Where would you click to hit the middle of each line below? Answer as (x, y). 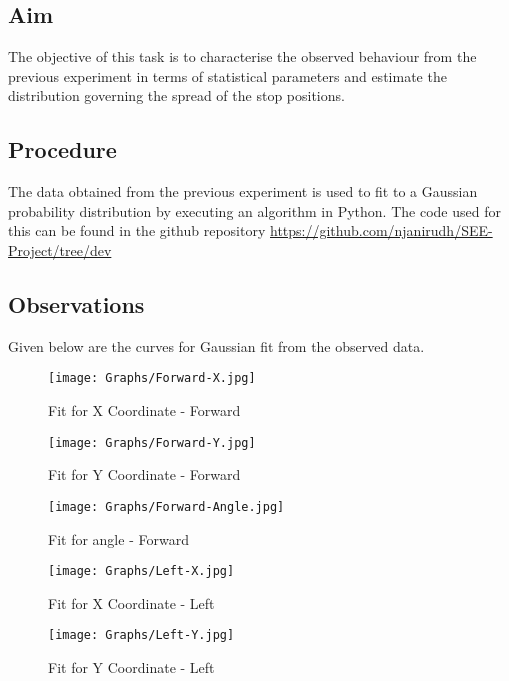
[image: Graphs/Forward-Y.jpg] (152, 442)
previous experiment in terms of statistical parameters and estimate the (227, 75)
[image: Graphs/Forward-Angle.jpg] (166, 506)
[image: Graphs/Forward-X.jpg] (152, 378)
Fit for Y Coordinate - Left (131, 667)
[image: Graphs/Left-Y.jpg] (141, 635)
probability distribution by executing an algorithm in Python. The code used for (254, 210)
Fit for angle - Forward (118, 538)
